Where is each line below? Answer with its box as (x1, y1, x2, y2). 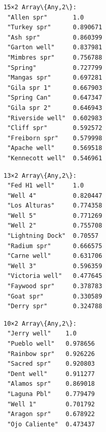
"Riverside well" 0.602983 (7, 114, 102, 122)
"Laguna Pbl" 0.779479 (7, 390, 95, 398)
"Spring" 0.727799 (7, 64, 102, 71)
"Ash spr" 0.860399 (7, 33, 102, 41)
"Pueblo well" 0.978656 (7, 340, 95, 347)
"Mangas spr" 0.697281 (7, 74, 102, 82)
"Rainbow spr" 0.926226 (7, 350, 95, 358)
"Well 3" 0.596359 (7, 262, 102, 270)
